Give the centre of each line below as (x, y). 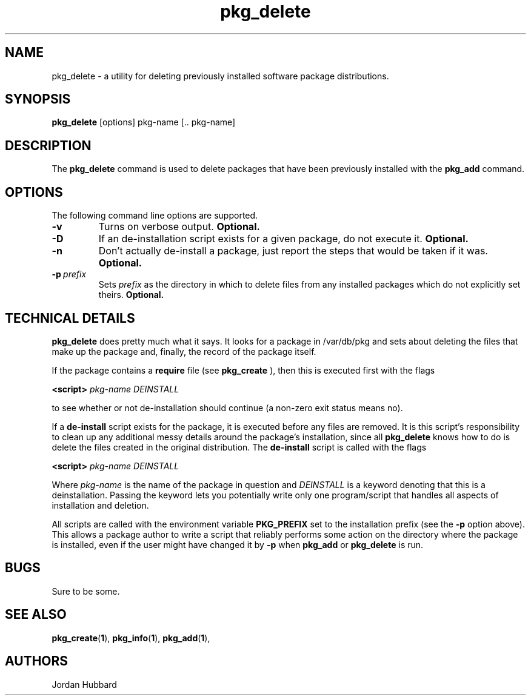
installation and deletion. (100, 505)
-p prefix (69, 274)
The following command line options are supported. (155, 216)
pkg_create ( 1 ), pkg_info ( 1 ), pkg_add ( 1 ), (131, 638)
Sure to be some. (86, 591)
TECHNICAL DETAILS (70, 318)
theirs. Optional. (131, 295)
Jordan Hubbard (84, 684)
